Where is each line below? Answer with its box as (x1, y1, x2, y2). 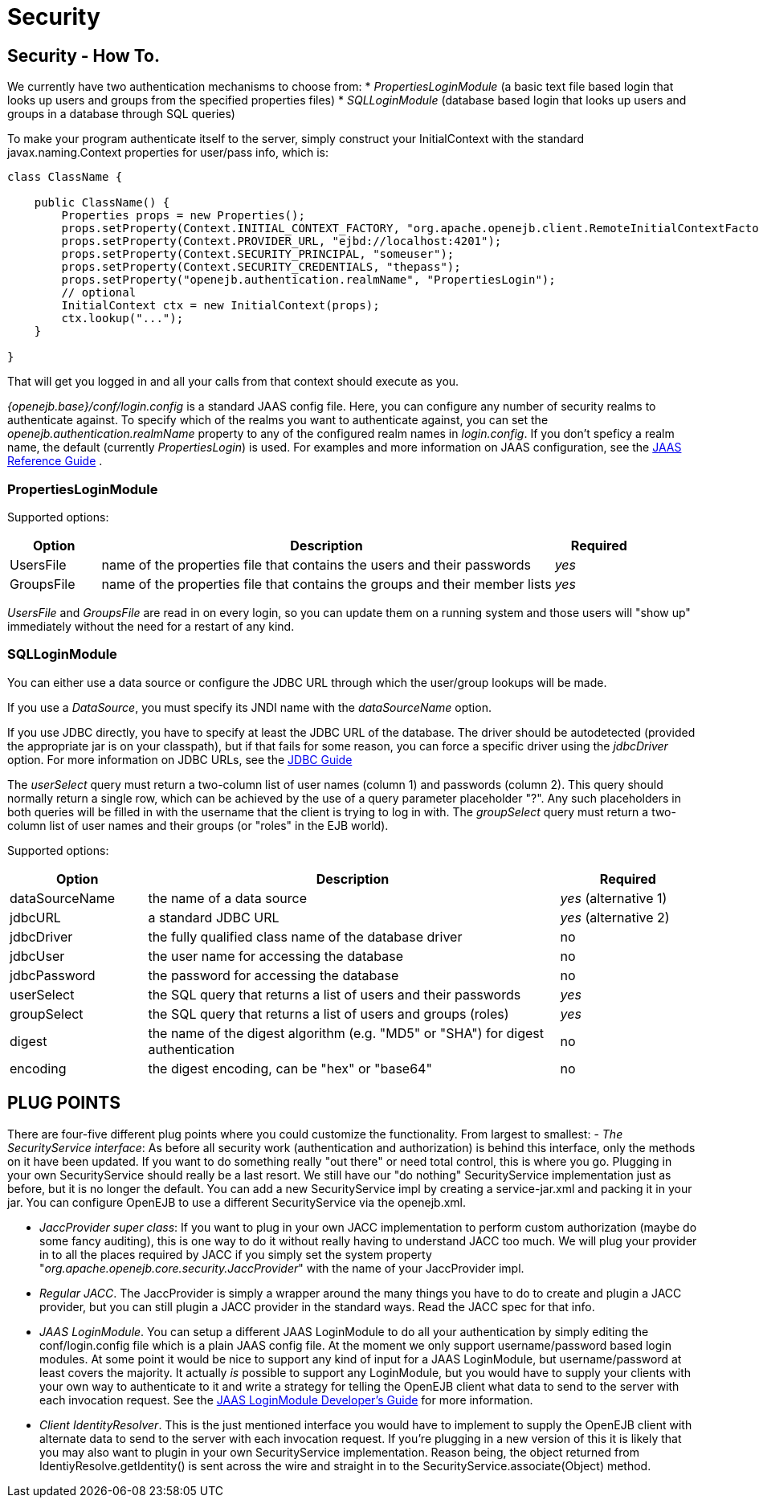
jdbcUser (10, 947, 65, 964)
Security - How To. (7, 45, 160, 66)
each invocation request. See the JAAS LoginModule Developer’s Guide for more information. (39, 1392, 533, 1407)
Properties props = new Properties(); (61, 209, 305, 223)
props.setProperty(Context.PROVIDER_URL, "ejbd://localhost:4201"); (61, 235, 502, 248)
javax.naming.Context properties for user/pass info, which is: (7, 145, 329, 160)
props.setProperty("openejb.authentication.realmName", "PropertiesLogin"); (61, 273, 556, 287)
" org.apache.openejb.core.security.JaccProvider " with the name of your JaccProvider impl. (39, 1261, 524, 1275)
